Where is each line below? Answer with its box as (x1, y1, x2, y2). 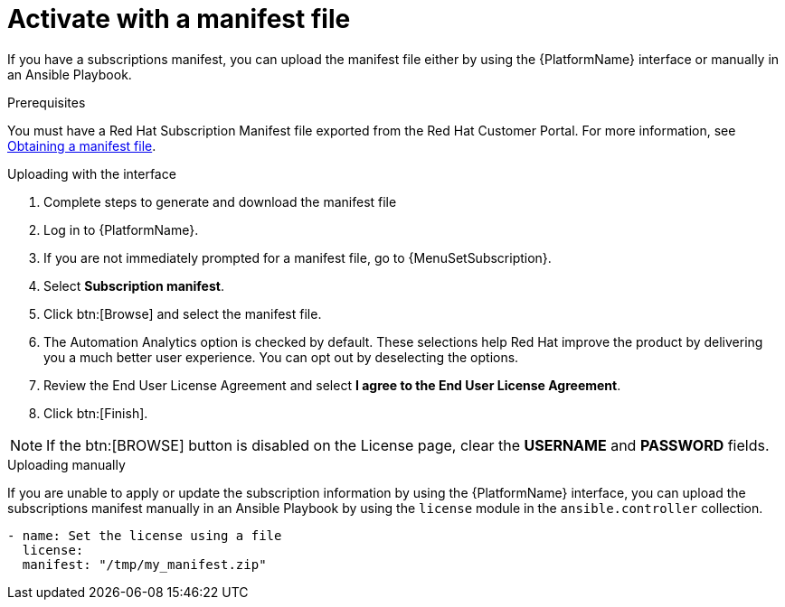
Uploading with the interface (7, 165, 176, 182)
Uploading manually (7, 456, 126, 472)
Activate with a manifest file (7, 4, 351, 34)
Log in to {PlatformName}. (43, 221, 199, 238)
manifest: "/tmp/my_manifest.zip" (22, 556, 267, 572)
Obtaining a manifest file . (7, 137, 156, 154)
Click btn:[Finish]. (43, 405, 148, 421)
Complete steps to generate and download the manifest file (43, 193, 397, 210)
